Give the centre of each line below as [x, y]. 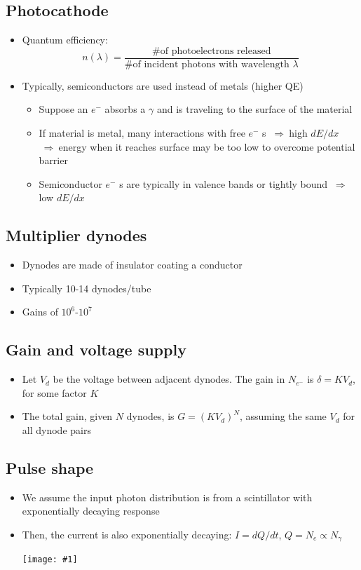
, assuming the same [283, 416]
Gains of [40, 312]
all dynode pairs [56, 429]
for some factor [54, 392]
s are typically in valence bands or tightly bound [224, 183]
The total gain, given [67, 416]
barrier [53, 160]
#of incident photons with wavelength [207, 64]
